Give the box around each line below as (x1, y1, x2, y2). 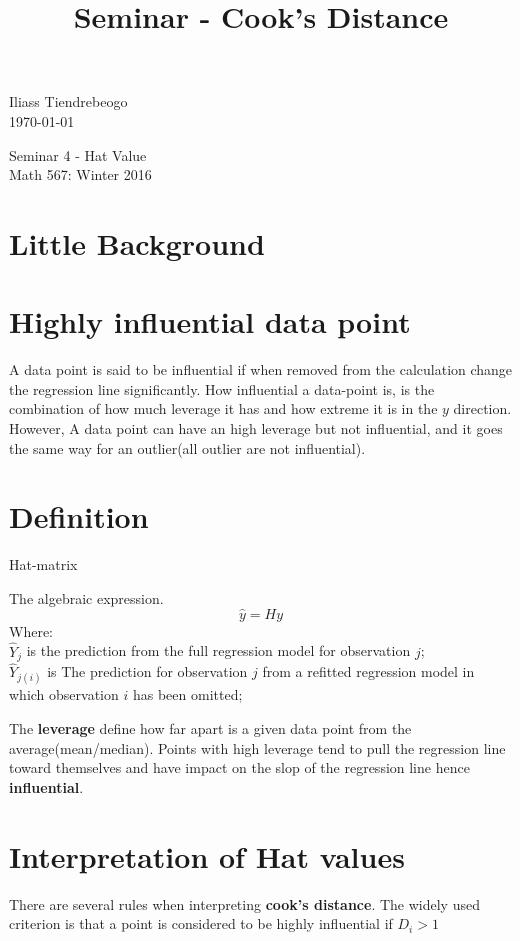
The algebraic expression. (9, 587, 164, 608)
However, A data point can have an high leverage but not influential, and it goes (9, 418, 503, 439)
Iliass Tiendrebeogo (9, 91, 128, 112)
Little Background (9, 222, 265, 263)
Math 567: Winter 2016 (9, 164, 152, 185)
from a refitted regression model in (262, 661, 475, 682)
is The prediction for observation (47, 661, 248, 682)
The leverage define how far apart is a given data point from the (9, 718, 412, 739)
